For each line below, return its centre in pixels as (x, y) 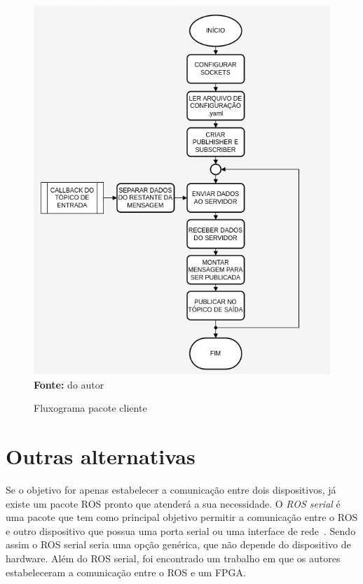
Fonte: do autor (69, 384)
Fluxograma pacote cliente (90, 408)
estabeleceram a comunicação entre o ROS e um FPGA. (126, 572)
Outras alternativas (101, 456)
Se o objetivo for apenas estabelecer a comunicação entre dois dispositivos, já (171, 489)
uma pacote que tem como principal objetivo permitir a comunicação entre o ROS (182, 517)
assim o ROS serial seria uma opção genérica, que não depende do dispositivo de (178, 544)
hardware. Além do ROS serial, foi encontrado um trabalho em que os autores (173, 558)
